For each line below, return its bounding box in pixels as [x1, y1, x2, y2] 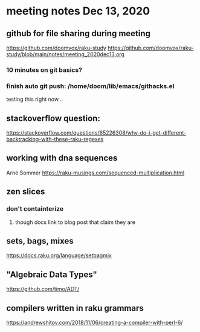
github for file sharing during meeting [6, 28, 151, 39]
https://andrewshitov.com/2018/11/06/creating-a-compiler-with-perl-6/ [6, 319, 183, 326]
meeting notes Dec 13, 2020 [6, 4, 150, 18]
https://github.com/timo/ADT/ [6, 286, 80, 293]
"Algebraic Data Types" [6, 269, 98, 279]
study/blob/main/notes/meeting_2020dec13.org [6, 51, 125, 58]
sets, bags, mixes [6, 235, 74, 246]
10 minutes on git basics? [6, 65, 83, 74]
